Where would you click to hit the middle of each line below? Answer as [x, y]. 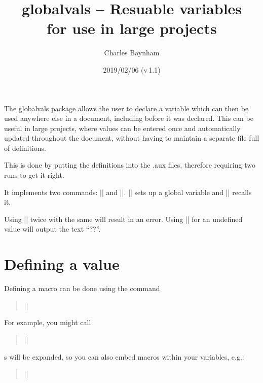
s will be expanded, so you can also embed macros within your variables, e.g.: [124, 356]
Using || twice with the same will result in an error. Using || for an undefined [123, 219]
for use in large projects [132, 28]
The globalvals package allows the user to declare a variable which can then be [126, 108]
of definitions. [25, 148]
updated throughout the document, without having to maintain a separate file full [132, 138]
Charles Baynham [132, 53]
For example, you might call [48, 322]
